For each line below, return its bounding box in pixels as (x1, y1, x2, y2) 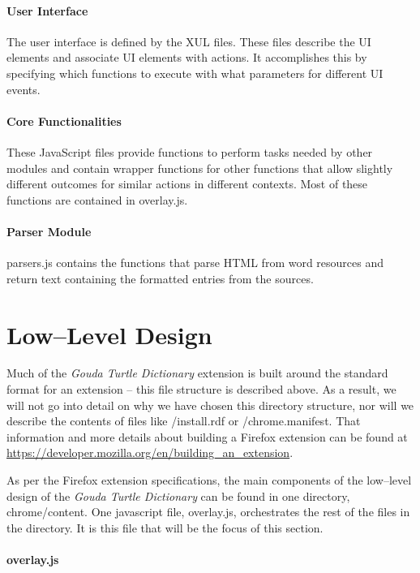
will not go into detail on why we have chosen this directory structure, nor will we (6, 396, 414, 413)
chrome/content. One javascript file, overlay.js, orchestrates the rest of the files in (6, 503, 410, 520)
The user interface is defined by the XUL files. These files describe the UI (6, 32, 371, 50)
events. (6, 80, 41, 97)
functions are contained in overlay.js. (6, 191, 188, 208)
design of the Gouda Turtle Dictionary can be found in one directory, (6, 487, 350, 504)
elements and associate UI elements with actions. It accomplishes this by (6, 49, 367, 66)
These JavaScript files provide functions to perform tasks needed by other (6, 143, 373, 160)
